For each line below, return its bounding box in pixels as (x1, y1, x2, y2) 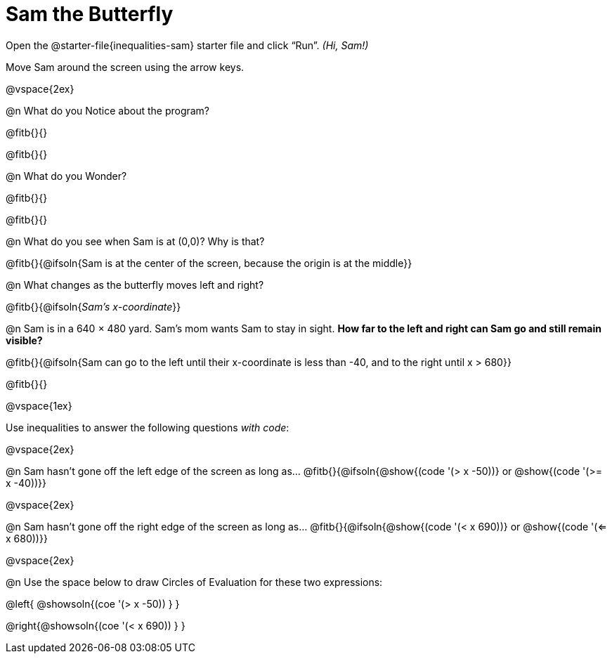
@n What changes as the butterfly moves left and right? (6, 278, 264, 291)
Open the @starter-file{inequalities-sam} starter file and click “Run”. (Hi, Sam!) (6, 39, 369, 51)
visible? (6, 334, 43, 346)
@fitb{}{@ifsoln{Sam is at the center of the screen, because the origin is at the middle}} (6, 256, 412, 269)
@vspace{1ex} (6, 399, 72, 412)
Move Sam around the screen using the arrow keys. (6, 60, 245, 73)
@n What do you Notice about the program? (6, 104, 210, 117)
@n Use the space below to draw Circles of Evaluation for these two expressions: (6, 575, 383, 588)
